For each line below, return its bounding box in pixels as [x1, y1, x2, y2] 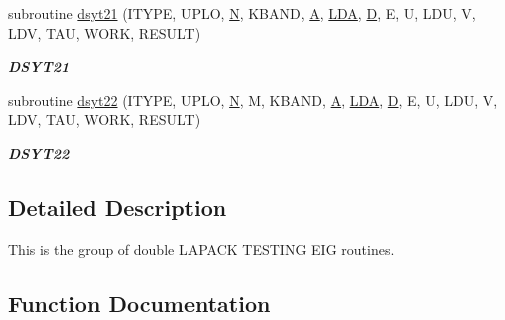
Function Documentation [8, 287, 271, 318]
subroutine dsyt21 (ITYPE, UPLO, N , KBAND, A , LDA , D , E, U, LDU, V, [8, 3, 476, 23]
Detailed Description [8, 191, 227, 222]
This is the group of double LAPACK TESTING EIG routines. [8, 238, 395, 259]
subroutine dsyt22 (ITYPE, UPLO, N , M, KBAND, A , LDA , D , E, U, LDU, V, [8, 89, 498, 110]
